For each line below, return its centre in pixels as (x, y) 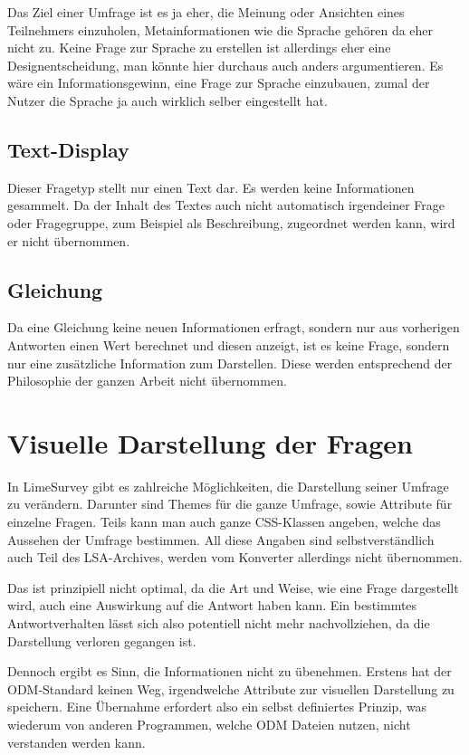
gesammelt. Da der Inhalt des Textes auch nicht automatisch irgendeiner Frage (226, 205)
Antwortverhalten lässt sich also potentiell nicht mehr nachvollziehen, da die (219, 623)
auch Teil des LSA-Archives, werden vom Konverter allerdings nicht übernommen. (235, 557)
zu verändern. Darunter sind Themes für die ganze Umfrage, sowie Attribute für (230, 504)
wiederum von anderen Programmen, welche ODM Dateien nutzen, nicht (209, 724)
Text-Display (68, 149)
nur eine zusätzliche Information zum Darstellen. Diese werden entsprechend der (230, 363)
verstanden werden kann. (77, 742)
